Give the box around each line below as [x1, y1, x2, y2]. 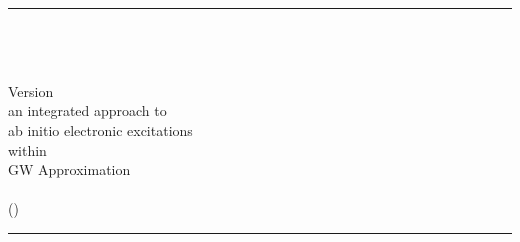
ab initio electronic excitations [8, 119, 193, 140]
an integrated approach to [8, 100, 167, 121]
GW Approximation [8, 159, 131, 180]
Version [8, 80, 54, 101]
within [8, 139, 47, 160]
